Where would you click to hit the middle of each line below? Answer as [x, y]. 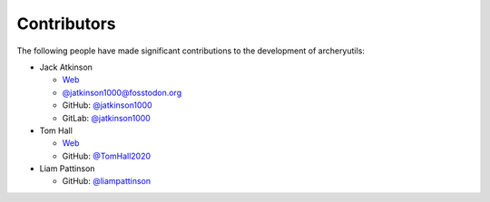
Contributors [67, 24]
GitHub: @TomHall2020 [107, 156]
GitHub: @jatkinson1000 [108, 105]
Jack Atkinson [66, 67]
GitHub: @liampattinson [107, 181]
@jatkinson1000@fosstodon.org [122, 92]
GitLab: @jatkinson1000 [107, 118]
